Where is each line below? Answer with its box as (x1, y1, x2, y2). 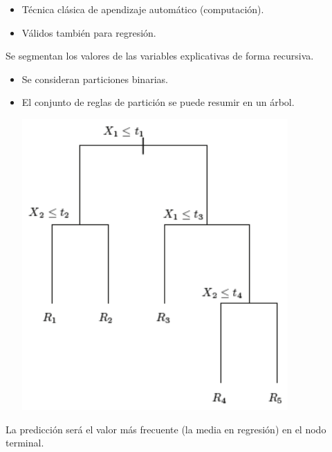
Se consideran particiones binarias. (21, 71, 168, 86)
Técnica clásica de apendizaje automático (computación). (21, 2, 264, 16)
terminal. (6, 435, 44, 450)
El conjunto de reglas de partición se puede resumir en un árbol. (21, 95, 295, 109)
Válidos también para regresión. (21, 25, 156, 39)
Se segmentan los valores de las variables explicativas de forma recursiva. (6, 48, 314, 63)
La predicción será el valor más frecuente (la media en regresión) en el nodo (6, 422, 326, 436)
